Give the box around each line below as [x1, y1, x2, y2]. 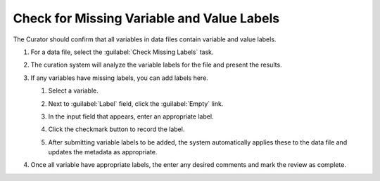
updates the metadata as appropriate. [48, 148, 158, 156]
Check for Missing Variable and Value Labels [13, 11, 280, 26]
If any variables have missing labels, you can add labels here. [30, 74, 209, 82]
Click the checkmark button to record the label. [48, 125, 185, 133]
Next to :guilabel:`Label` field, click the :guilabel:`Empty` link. [48, 99, 224, 108]
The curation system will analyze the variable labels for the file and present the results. [30, 60, 282, 69]
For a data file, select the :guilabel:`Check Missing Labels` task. [30, 48, 214, 56]
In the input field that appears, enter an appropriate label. [48, 112, 214, 121]
